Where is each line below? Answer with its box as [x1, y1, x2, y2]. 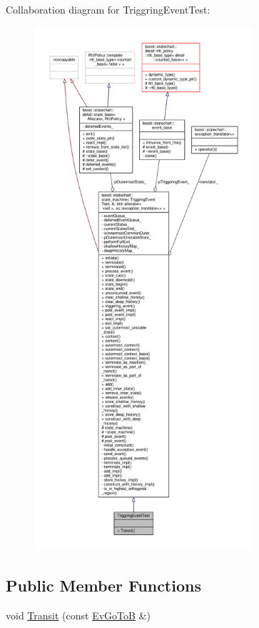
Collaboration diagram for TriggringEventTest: [6, 2, 210, 16]
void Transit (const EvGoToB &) [6, 607, 151, 622]
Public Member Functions [6, 574, 201, 596]
